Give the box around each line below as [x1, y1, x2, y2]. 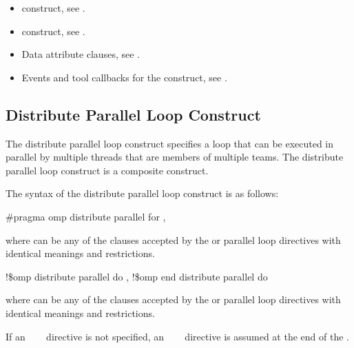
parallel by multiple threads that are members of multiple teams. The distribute [6, 150, 344, 164]
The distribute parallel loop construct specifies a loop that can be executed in [6, 136, 334, 150]
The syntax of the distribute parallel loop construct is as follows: [6, 186, 279, 201]
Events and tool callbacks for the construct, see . [21, 70, 227, 84]
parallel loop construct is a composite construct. [6, 163, 209, 177]
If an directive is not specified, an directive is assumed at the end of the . [6, 329, 349, 343]
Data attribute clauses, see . [21, 47, 140, 61]
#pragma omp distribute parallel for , [6, 209, 166, 223]
